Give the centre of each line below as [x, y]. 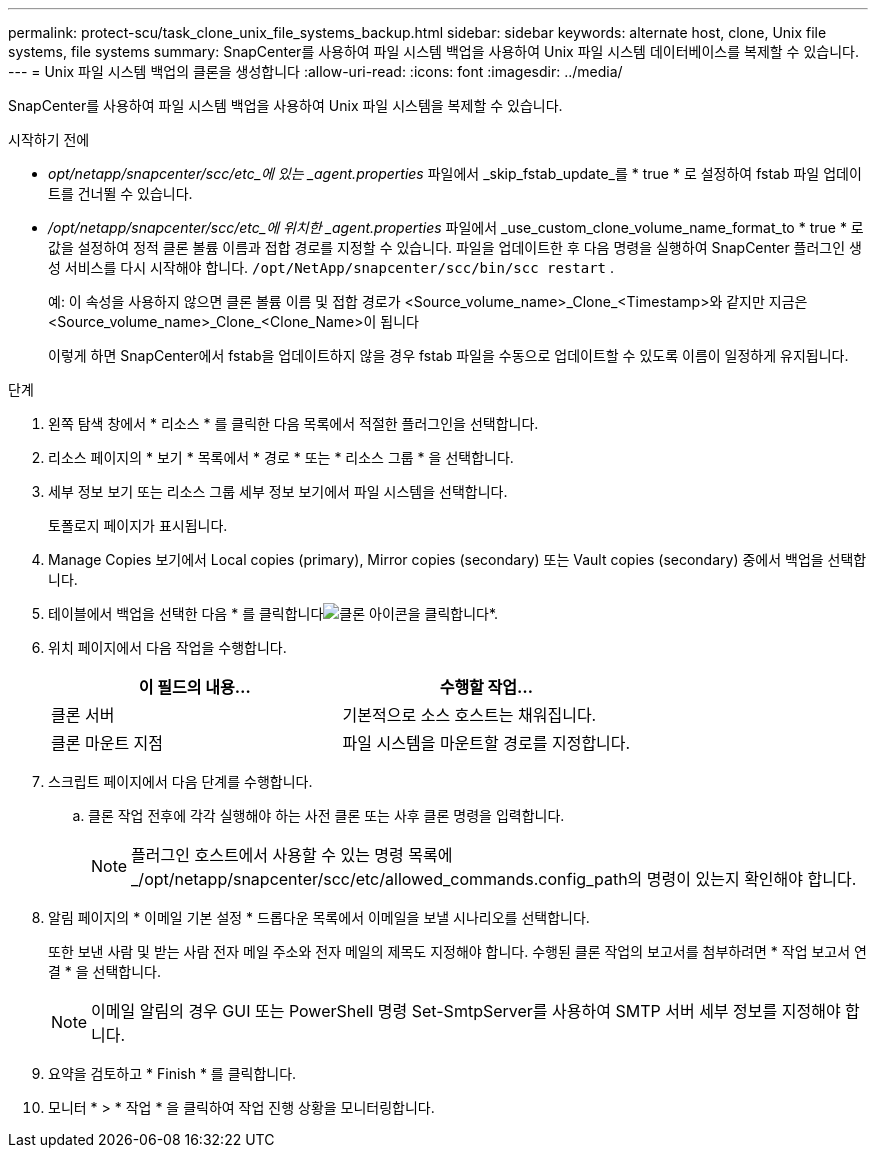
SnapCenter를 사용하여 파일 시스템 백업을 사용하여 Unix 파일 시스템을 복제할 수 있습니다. [285, 105]
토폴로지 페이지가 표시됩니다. [138, 525]
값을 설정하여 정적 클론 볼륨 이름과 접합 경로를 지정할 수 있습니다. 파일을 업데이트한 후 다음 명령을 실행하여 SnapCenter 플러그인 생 [455, 247]
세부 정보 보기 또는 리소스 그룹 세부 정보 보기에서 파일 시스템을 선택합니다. [278, 491]
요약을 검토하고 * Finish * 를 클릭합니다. [172, 1073]
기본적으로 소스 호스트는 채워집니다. [469, 715]
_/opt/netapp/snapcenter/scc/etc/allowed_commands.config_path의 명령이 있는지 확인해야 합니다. [494, 879]
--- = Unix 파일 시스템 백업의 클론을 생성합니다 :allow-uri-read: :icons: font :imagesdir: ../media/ [315, 71]
